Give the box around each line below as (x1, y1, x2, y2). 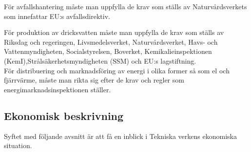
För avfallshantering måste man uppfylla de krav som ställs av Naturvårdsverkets (4, 1, 247, 11)
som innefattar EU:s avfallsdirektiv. (4, 11, 110, 21)
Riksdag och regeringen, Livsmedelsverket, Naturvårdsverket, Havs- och (4, 36, 218, 47)
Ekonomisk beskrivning (4, 108, 124, 123)
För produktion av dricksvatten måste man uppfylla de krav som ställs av (4, 27, 224, 37)
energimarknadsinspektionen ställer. (4, 84, 111, 94)
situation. (4, 140, 32, 151)
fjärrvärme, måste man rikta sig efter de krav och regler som (4, 75, 184, 85)
